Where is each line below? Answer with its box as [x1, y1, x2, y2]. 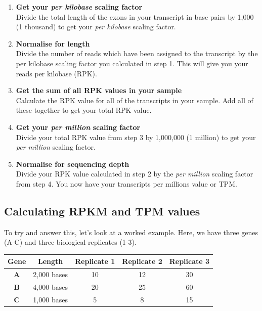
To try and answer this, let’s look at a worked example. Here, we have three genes [4, 227, 258, 237]
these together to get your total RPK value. [16, 105, 152, 115]
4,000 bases [33, 282, 68, 292]
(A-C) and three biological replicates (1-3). [4, 237, 137, 247]
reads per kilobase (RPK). [16, 68, 97, 78]
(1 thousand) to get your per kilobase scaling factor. [16, 21, 176, 32]
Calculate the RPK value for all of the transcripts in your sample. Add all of [16, 95, 253, 105]
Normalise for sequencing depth [16, 158, 129, 169]
